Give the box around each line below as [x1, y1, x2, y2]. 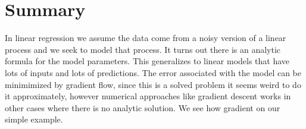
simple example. [5, 113, 63, 125]
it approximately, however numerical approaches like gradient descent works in [5, 90, 291, 102]
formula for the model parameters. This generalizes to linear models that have [5, 55, 290, 67]
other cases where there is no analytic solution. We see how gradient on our [5, 101, 280, 114]
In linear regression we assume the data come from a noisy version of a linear [5, 32, 286, 44]
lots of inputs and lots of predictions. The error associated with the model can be [5, 66, 302, 78]
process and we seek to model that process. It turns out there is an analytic [5, 43, 281, 55]
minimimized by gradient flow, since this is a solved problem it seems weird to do [5, 78, 301, 90]
